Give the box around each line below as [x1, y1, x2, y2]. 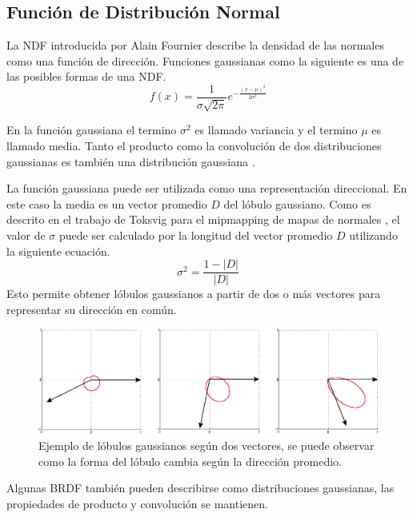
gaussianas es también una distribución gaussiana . [6, 153, 255, 169]
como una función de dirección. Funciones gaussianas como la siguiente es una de [6, 52, 404, 69]
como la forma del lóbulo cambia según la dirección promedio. [38, 452, 342, 469]
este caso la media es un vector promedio [6, 195, 207, 212]
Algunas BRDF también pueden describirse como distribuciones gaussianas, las [6, 479, 395, 496]
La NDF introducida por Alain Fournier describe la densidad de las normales [6, 37, 384, 54]
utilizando [349, 227, 398, 243]
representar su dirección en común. [6, 300, 177, 317]
